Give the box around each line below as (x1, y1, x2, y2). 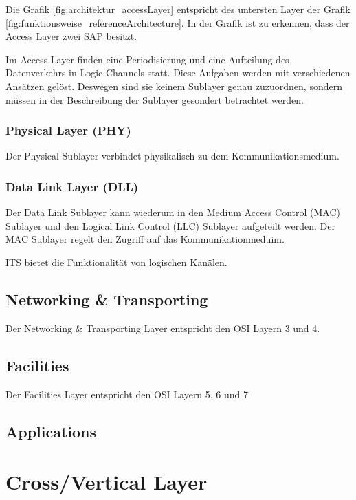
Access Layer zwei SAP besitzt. (5, 29, 137, 43)
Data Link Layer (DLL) (5, 177, 139, 195)
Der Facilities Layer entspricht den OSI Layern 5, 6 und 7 (5, 387, 249, 401)
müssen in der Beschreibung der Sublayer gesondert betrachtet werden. (5, 92, 304, 107)
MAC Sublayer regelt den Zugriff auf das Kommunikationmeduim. (5, 232, 285, 246)
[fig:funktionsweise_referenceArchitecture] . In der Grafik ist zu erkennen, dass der (5, 15, 350, 30)
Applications (5, 420, 97, 442)
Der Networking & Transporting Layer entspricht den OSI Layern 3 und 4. (5, 320, 320, 335)
